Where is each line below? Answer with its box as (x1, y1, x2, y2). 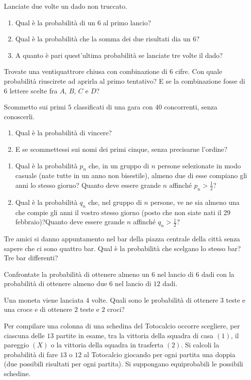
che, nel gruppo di (88, 197, 142, 207)
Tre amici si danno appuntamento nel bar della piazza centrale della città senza (4, 233, 240, 243)
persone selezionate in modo (157, 160, 241, 170)
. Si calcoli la (181, 340, 219, 350)
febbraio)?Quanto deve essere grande (15, 217, 125, 227)
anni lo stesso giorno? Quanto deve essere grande (15, 180, 161, 190)
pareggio (4, 340, 29, 350)
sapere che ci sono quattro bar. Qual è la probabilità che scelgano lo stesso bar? (4, 243, 241, 253)
